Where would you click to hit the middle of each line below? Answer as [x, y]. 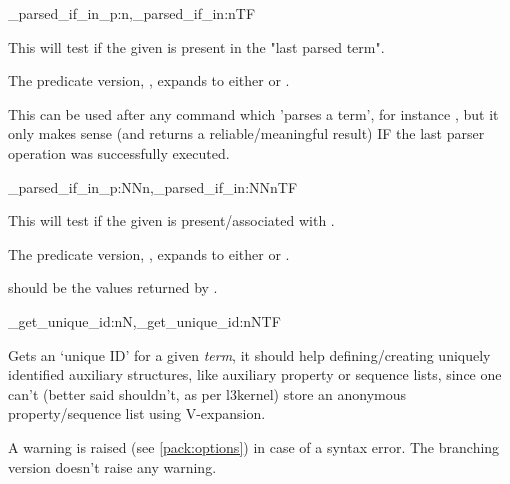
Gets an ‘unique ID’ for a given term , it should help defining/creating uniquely [249, 354]
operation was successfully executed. [119, 152]
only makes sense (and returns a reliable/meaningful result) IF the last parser [246, 133]
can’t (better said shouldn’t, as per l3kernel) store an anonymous [207, 393]
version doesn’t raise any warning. [112, 466]
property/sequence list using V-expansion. [137, 413]
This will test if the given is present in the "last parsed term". [196, 46]
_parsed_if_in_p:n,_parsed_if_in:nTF [132, 13]
